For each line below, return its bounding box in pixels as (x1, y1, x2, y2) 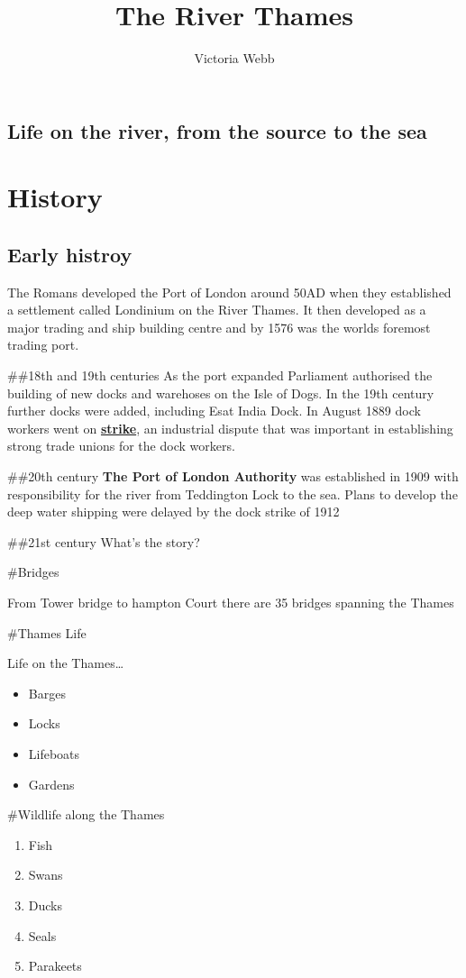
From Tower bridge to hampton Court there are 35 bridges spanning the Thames (7, 593, 454, 611)
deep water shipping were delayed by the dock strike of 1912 (7, 502, 340, 521)
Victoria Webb (194, 49, 275, 68)
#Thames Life (7, 623, 87, 642)
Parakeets (28, 956, 82, 975)
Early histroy (7, 240, 132, 268)
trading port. (7, 335, 79, 354)
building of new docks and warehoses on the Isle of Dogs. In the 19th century (7, 383, 434, 402)
